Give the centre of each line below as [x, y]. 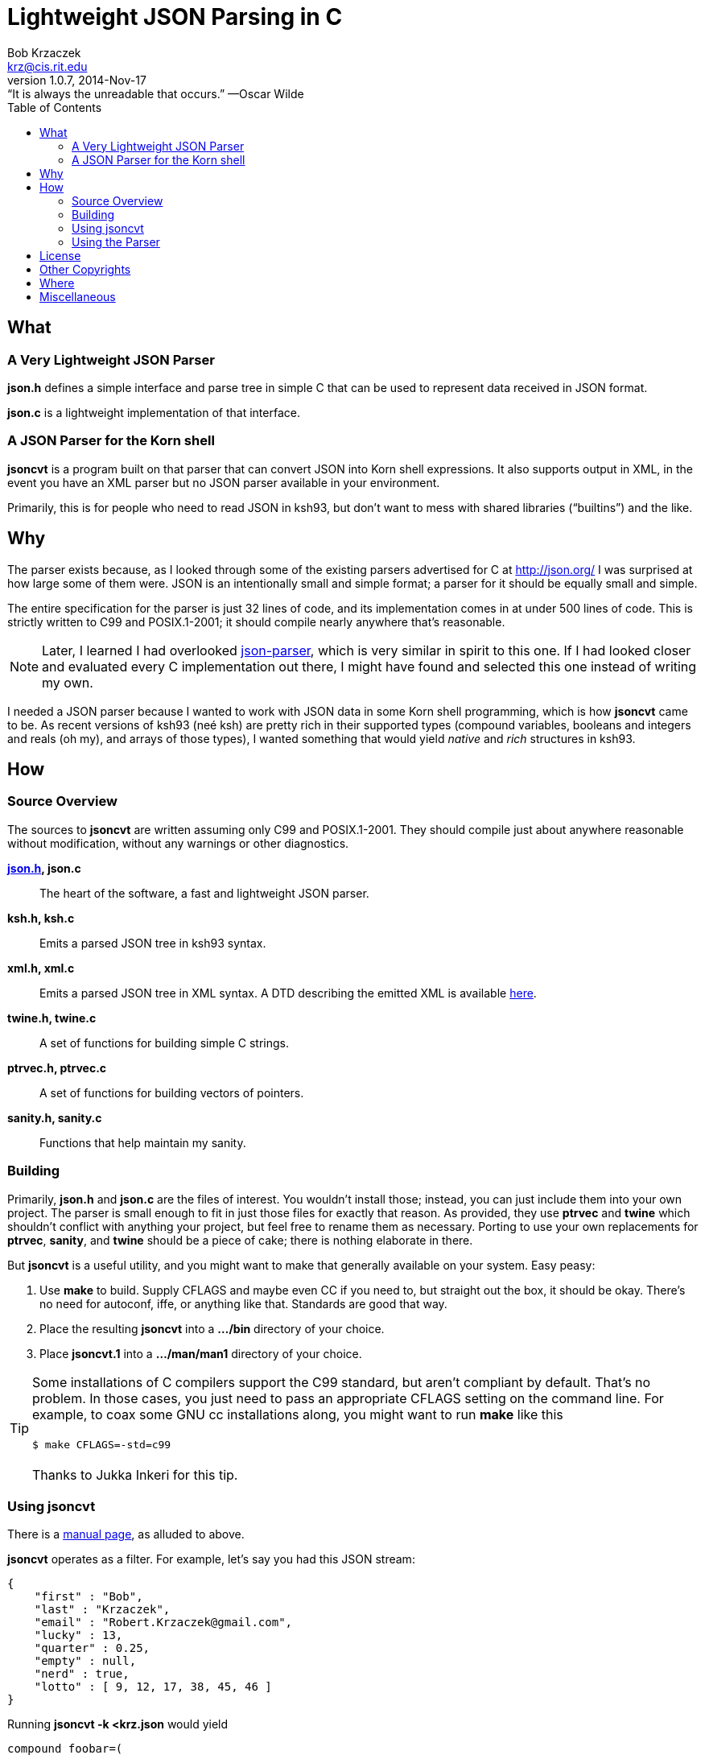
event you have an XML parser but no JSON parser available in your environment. [224, 482]
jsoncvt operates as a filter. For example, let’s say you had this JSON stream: [211, 1559]
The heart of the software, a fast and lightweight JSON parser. [204, 893]
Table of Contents [55, 107]
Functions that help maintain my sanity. [143, 1142]
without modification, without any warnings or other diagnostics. [178, 843]
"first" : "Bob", [89, 1597]
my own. [68, 682]
